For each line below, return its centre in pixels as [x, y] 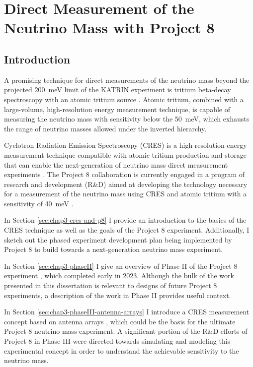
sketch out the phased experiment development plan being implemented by [118, 239]
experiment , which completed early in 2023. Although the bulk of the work [119, 275]
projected [18, 90]
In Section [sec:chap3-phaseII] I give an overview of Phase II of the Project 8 [121, 266]
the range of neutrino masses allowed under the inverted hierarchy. [105, 128]
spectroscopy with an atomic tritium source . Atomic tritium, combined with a [124, 99]
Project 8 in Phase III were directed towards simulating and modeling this [117, 341]
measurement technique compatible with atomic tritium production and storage [125, 154]
